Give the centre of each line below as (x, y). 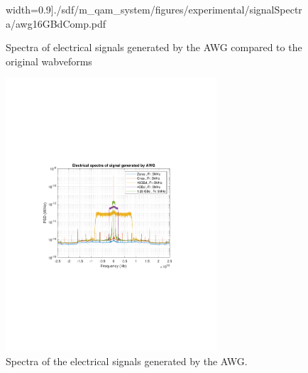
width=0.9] (30, 9)
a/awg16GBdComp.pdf (56, 23)
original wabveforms (49, 61)
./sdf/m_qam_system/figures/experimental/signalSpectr (178, 9)
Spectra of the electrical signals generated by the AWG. (127, 361)
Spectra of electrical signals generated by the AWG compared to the (154, 47)
